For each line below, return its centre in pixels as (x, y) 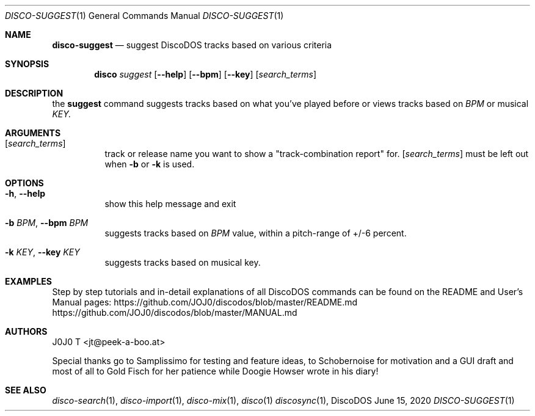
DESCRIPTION (34, 93)
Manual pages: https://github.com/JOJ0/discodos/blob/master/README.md (205, 302)
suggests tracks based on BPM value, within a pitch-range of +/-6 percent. (256, 233)
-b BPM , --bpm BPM (47, 223)
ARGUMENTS (33, 133)
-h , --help (25, 193)
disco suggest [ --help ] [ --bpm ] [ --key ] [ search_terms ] (206, 74)
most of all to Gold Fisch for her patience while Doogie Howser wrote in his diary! (215, 371)
